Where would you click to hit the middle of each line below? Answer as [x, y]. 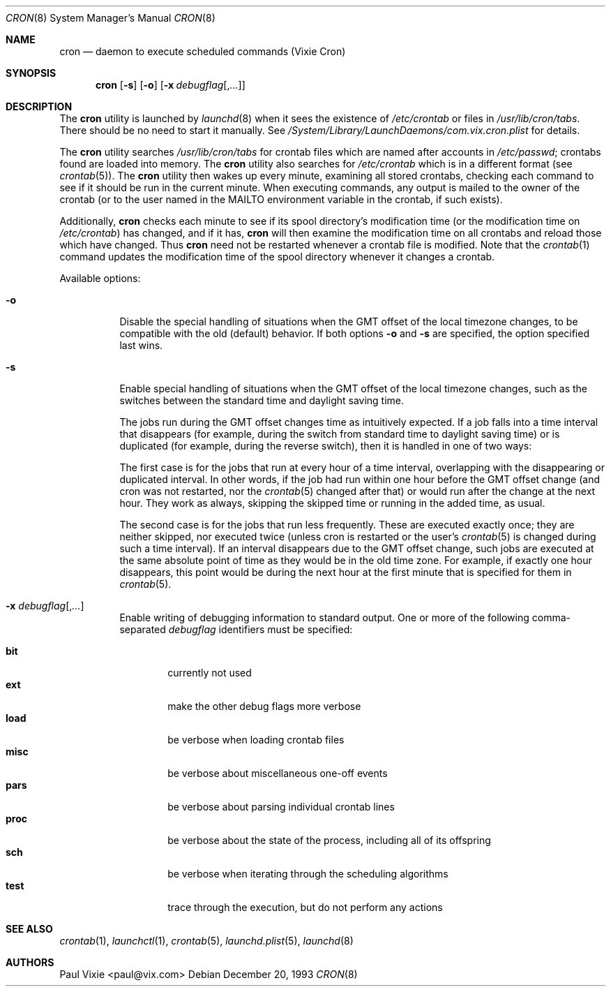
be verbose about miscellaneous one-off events [278, 773]
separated [143, 629]
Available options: [100, 278]
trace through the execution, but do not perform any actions [305, 907]
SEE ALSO [29, 929]
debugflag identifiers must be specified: [261, 629]
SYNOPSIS [31, 73]
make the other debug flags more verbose [264, 706]
